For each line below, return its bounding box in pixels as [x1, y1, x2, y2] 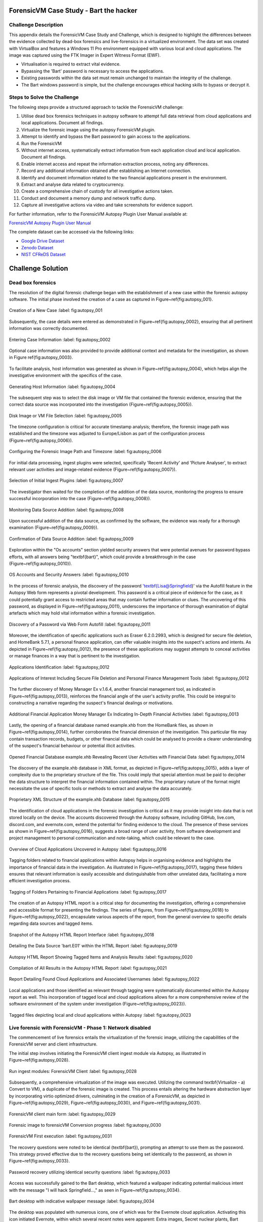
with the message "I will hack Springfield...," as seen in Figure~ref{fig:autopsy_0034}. [9, 1187, 181, 1193]
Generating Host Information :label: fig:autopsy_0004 [9, 384, 115, 390]
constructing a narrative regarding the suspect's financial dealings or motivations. [9, 700, 173, 706]
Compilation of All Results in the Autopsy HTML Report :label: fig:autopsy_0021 [9, 965, 167, 971]
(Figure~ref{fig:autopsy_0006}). [9, 437, 73, 443]
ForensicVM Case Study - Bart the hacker [9, 6, 137, 15]
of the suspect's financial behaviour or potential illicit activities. [9, 743, 136, 749]
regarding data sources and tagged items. [9, 920, 94, 926]
